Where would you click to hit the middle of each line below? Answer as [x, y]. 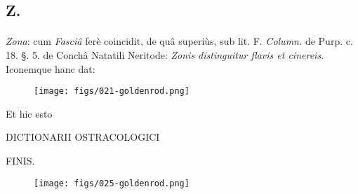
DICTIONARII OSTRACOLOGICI [83, 137]
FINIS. [20, 160]
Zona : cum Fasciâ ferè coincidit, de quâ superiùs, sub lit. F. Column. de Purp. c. [179, 41]
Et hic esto [29, 113]
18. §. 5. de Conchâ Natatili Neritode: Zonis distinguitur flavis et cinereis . [165, 54]
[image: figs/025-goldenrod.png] [112, 183]
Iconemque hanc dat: [51, 68]
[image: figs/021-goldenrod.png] [112, 91]
